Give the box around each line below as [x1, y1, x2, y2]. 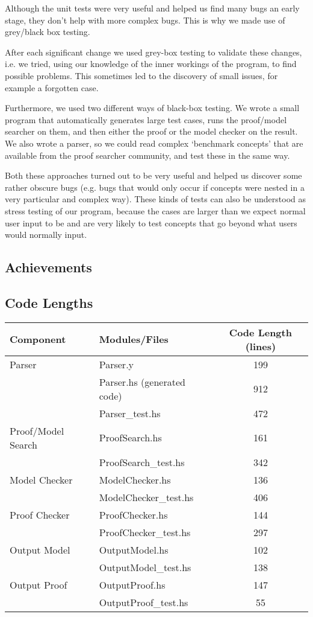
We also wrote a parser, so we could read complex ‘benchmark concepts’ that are [5, 136, 303, 149]
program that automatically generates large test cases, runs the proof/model [5, 113, 287, 126]
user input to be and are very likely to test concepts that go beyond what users [5, 216, 297, 229]
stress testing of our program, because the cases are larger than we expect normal [5, 204, 306, 217]
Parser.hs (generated [99, 374, 185, 389]
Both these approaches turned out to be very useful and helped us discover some [5, 169, 302, 182]
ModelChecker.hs [99, 472, 171, 487]
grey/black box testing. [5, 25, 90, 38]
